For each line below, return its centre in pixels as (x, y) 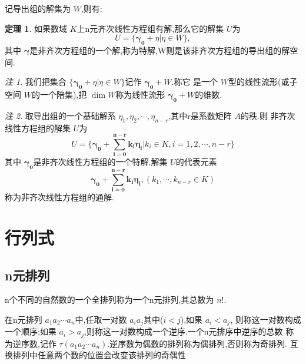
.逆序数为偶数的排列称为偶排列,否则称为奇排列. (197, 343)
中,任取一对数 (101, 319)
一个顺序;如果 (31, 331)
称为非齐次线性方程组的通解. (59, 197)
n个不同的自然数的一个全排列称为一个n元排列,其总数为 (109, 300)
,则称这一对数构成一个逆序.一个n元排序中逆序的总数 (184, 331)
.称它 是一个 (195, 82)
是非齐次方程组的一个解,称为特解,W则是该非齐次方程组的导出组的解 (160, 50)
